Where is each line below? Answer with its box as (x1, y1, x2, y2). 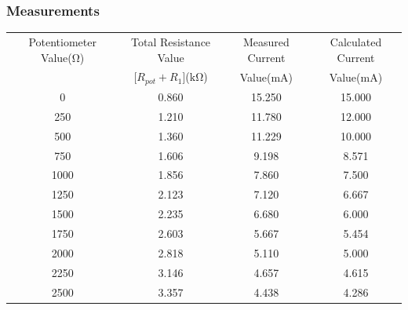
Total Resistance (131, 33, 211, 49)
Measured (242, 33, 290, 49)
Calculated (330, 33, 382, 49)
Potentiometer (28, 33, 97, 49)
